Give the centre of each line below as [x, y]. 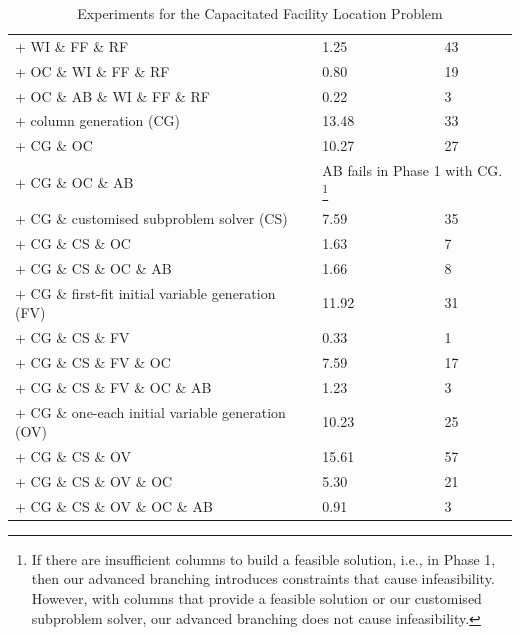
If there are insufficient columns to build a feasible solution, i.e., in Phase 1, [263, 558]
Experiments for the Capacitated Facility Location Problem [260, 13]
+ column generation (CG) [98, 120]
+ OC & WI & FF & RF [92, 70]
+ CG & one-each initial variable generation [150, 411]
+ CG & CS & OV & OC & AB [114, 505]
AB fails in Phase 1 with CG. [412, 170]
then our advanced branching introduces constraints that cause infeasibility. [263, 578]
